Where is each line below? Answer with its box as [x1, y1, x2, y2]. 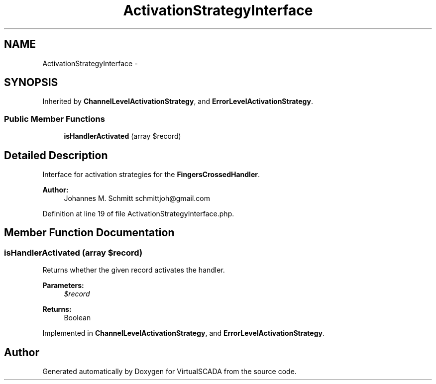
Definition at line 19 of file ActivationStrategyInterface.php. [42, 209, 234, 218]
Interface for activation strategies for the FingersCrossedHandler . [42, 170, 260, 179]
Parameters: [42, 281, 84, 290]
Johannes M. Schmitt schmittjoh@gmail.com [64, 194, 210, 203]
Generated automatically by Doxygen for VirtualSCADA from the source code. [42, 367, 297, 376]
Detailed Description [4, 149, 108, 162]
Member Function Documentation [4, 226, 175, 239]
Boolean [64, 313, 91, 322]
